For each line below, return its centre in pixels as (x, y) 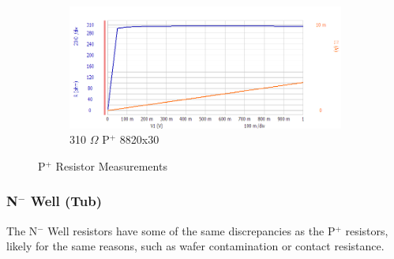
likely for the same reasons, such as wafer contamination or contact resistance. (195, 246)
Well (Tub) (66, 201)
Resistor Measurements (111, 165)
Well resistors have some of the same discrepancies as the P (191, 230)
